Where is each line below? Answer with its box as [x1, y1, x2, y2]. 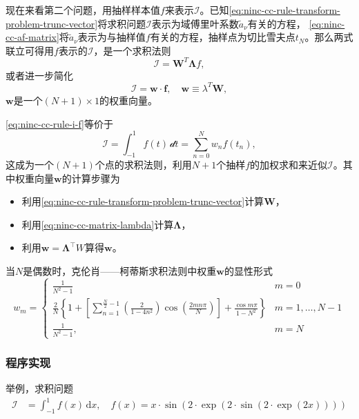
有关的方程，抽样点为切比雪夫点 [150, 30, 295, 44]
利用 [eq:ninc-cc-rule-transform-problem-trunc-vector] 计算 [21, 194, 264, 208]
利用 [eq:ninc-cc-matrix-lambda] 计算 [21, 217, 174, 231]
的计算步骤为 [61, 170, 120, 185]
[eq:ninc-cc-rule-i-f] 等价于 [6, 116, 113, 130]
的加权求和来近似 [250, 157, 328, 171]
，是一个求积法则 [93, 43, 171, 57]
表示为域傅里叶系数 [151, 16, 239, 30]
